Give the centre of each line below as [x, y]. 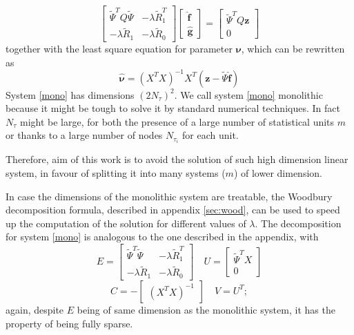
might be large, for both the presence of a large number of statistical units [177, 121]
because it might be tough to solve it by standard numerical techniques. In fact [173, 108]
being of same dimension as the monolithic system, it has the [206, 309]
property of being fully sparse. [69, 323]
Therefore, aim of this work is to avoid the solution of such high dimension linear [177, 159]
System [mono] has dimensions [70, 94]
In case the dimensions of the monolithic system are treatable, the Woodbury [169, 196]
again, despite [35, 309]
